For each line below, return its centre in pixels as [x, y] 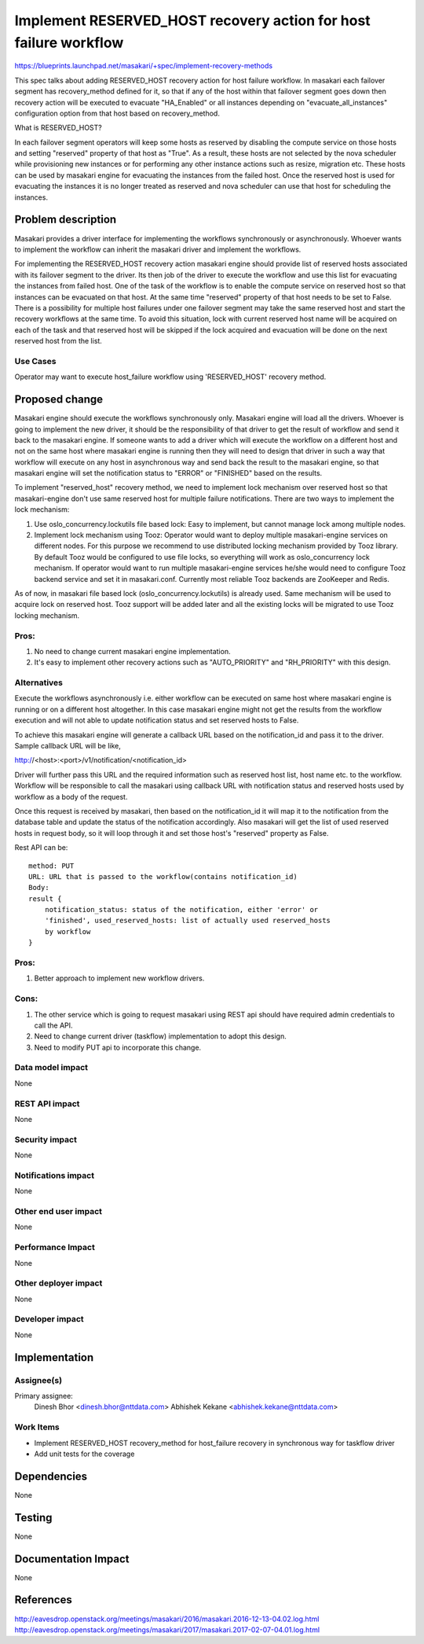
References [43, 1600]
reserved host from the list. [58, 341]
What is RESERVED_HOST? [58, 128]
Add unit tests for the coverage [84, 1454]
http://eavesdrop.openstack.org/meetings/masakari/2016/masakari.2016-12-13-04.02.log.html [167, 1619]
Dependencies [51, 1476]
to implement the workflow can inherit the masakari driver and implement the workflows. [158, 249]
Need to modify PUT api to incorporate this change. [118, 1047]
